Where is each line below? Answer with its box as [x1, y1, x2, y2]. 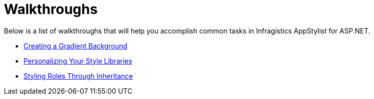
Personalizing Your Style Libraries [23, 56, 132, 65]
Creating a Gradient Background [23, 41, 128, 50]
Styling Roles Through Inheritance [23, 71, 133, 80]
